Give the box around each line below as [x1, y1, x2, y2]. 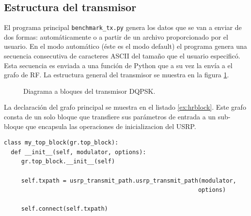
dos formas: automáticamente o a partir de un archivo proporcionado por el [4, 31, 228, 42]
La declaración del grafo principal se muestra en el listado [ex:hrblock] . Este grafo [4, 102, 246, 112]
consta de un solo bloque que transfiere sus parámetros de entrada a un [4, 112, 216, 122]
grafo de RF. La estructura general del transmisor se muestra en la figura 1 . [4, 70, 229, 80]
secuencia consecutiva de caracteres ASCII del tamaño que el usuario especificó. [4, 51, 240, 61]
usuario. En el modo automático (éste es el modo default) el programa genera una [4, 41, 247, 51]
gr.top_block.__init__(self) [21, 158, 115, 165]
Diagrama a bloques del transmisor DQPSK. [23, 86, 156, 96]
